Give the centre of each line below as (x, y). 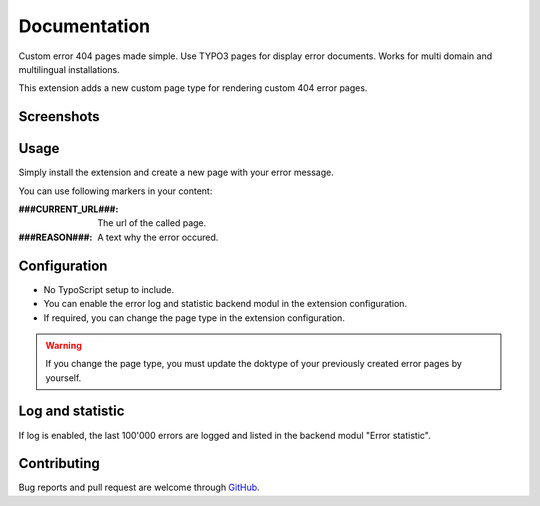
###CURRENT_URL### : (68, 209)
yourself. (63, 377)
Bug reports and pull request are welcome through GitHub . (139, 487)
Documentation (84, 26)
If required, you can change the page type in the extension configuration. (194, 317)
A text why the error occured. (158, 237)
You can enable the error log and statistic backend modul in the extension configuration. (225, 304)
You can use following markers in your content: (115, 191)
